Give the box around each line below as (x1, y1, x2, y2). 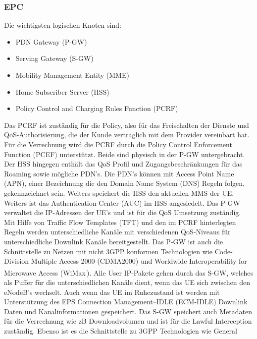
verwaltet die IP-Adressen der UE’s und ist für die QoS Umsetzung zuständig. (4, 207, 241, 218)
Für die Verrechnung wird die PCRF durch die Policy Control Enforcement (4, 139, 232, 149)
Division (4, 256, 29, 266)
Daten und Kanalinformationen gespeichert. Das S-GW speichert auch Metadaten (4, 306, 252, 316)
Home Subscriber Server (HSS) (15, 86, 109, 97)
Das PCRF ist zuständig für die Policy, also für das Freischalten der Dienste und (4, 119, 249, 130)
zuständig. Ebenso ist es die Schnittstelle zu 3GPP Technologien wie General (4, 325, 237, 336)
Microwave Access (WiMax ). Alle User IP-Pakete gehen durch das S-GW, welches (4, 267, 253, 278)
